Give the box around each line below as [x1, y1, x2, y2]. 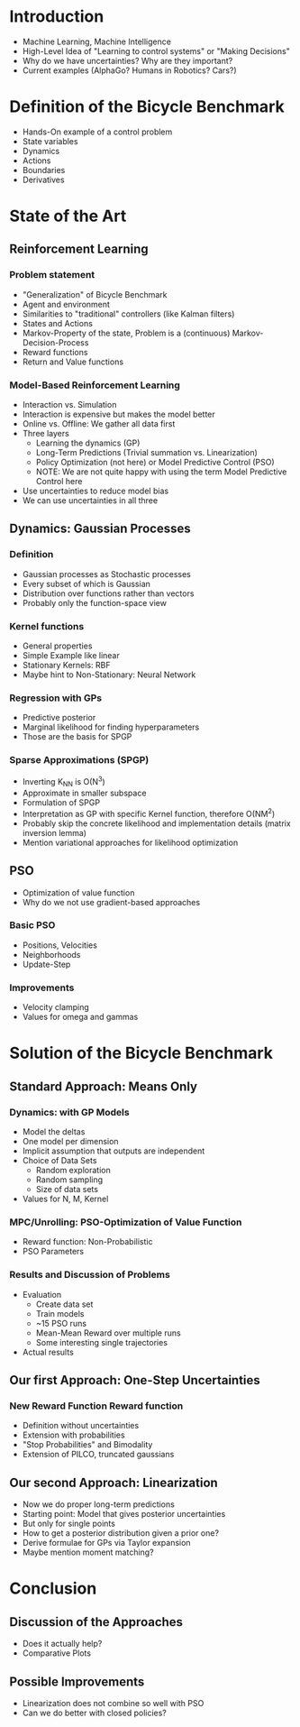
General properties [22, 640, 93, 651]
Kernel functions [9, 620, 85, 632]
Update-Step [22, 959, 71, 969]
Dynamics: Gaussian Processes [9, 521, 191, 537]
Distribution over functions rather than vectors [22, 588, 195, 599]
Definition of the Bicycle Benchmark [9, 96, 286, 117]
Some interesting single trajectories [35, 1337, 168, 1347]
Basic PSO [9, 919, 56, 932]
